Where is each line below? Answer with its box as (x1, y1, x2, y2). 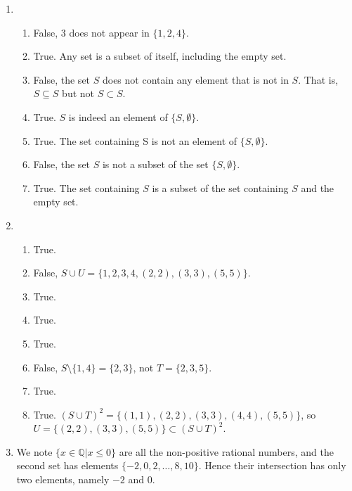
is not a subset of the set (102, 157, 209, 172)
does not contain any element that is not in (102, 72, 289, 87)
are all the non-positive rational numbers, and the (119, 444, 334, 459)
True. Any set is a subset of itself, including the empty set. (33, 49, 287, 63)
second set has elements (16, 458, 119, 473)
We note (16, 444, 53, 459)
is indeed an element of (68, 109, 168, 124)
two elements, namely (16, 472, 110, 487)
